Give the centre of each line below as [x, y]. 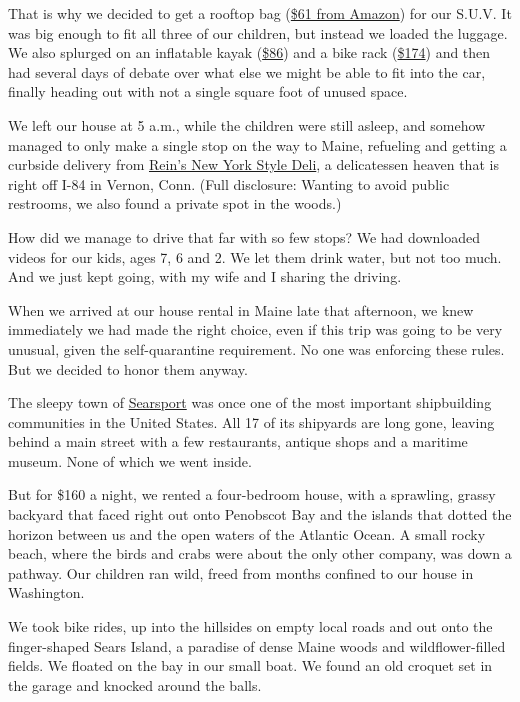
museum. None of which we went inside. [130, 460]
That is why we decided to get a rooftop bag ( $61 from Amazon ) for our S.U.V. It [260, 13]
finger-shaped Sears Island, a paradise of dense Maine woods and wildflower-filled [257, 645]
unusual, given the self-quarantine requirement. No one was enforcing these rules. [256, 348]
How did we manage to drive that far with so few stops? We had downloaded [244, 236]
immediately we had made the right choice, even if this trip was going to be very [255, 329]
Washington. [46, 592]
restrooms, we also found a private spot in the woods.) [175, 203]
